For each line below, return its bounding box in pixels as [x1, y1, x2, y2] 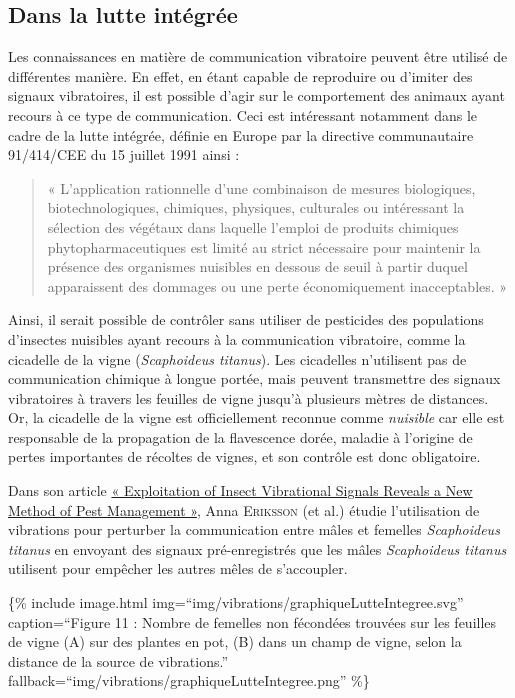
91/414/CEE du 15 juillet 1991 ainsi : [8, 144, 240, 165]
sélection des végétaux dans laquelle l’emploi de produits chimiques [47, 216, 459, 237]
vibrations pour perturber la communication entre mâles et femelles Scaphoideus [8, 519, 500, 540]
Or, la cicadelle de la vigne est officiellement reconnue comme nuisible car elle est [8, 407, 505, 428]
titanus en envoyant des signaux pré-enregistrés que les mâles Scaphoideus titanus [8, 538, 507, 559]
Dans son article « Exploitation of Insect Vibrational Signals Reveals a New [8, 480, 473, 501]
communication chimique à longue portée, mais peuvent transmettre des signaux [8, 368, 501, 389]
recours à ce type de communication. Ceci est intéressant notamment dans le [8, 104, 478, 125]
